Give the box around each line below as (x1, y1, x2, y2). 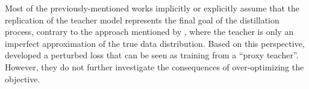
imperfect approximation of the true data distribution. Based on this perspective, (5, 37, 305, 49)
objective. (5, 72, 40, 85)
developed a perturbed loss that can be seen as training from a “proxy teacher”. (5, 49, 299, 61)
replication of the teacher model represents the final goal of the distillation (5, 13, 279, 26)
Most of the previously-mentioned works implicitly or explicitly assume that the (5, 2, 299, 14)
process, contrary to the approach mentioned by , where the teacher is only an (5, 25, 294, 38)
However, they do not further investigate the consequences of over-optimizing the (5, 60, 304, 73)
